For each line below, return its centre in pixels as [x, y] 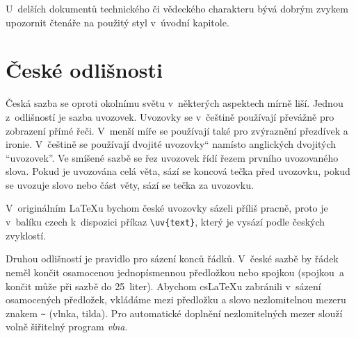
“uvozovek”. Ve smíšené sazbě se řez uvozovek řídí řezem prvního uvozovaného [172, 157]
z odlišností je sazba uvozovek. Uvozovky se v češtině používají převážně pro [170, 116]
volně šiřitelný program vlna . [67, 327]
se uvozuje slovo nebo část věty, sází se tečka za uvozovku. [130, 184]
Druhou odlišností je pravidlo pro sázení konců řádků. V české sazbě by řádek [172, 259]
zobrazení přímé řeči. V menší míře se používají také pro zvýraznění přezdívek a [177, 130]
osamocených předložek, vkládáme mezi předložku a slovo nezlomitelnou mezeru [176, 299]
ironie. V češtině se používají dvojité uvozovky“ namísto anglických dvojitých [171, 144]
